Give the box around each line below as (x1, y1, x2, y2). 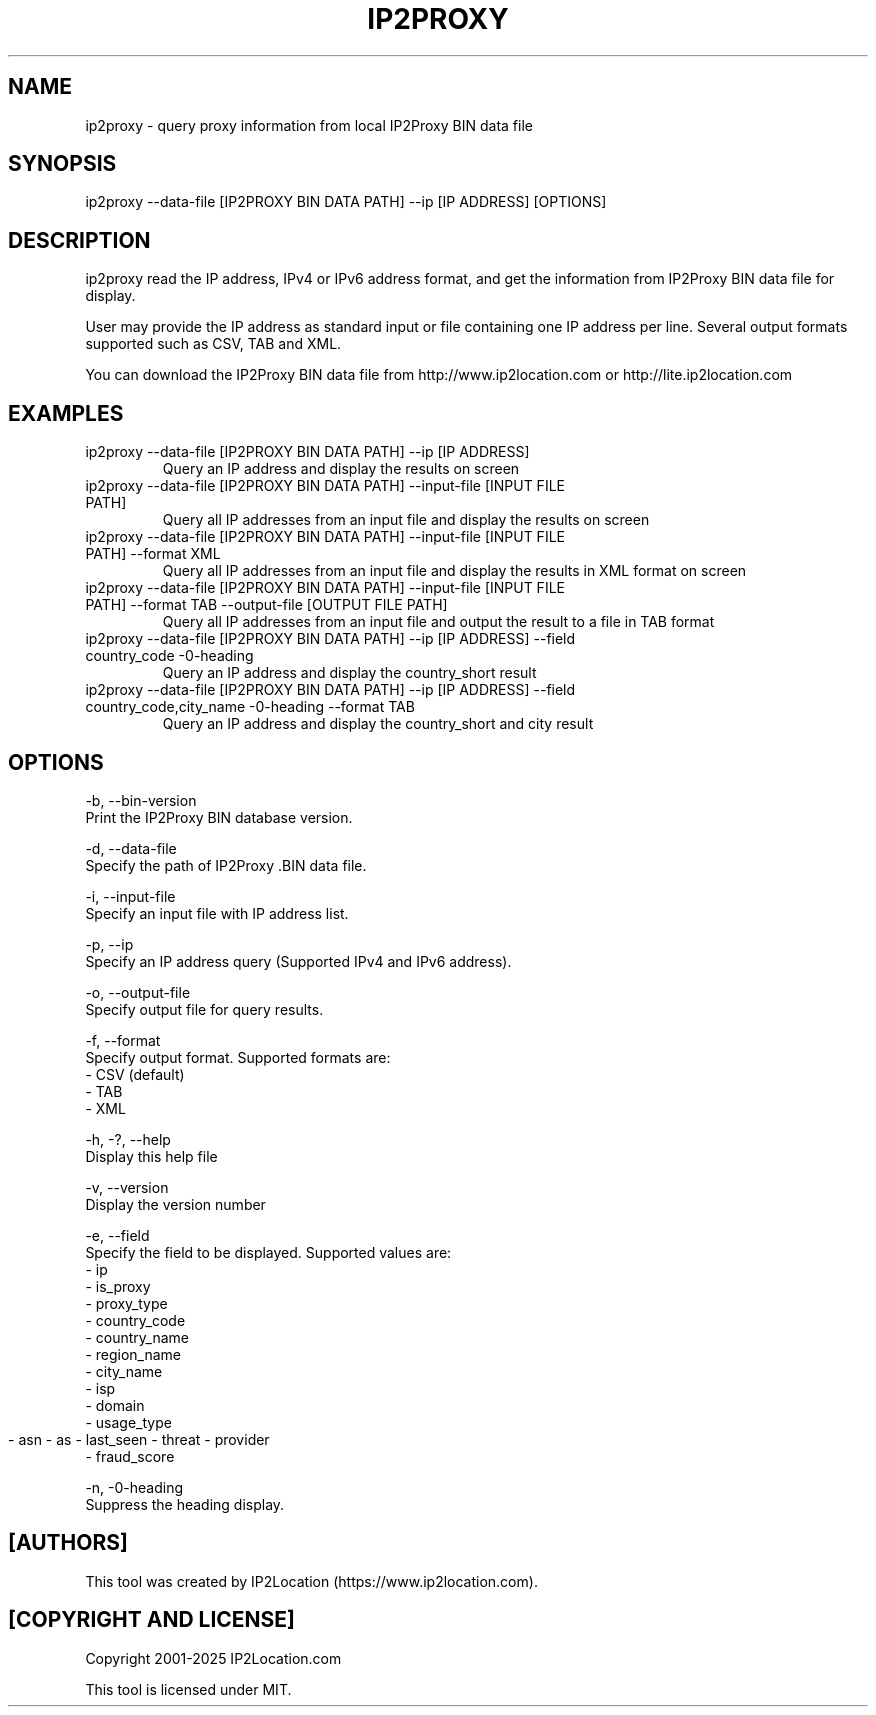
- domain (85, 1396, 145, 1414)
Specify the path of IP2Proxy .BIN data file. (85, 856, 367, 874)
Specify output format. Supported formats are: (85, 1048, 391, 1066)
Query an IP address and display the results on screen (162, 460, 520, 478)
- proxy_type (85, 1294, 168, 1312)
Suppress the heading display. (85, 1495, 285, 1513)
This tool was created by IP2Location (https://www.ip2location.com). (85, 1572, 538, 1590)
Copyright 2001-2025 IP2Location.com (85, 1649, 342, 1667)
